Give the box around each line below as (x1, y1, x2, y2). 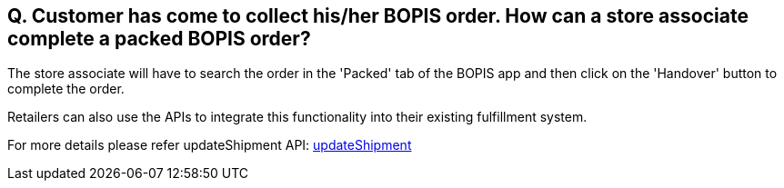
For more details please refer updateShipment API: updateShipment (7, 137, 412, 153)
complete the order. (7, 81, 125, 97)
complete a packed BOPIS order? (7, 27, 311, 50)
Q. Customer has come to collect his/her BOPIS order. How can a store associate (7, 5, 749, 27)
